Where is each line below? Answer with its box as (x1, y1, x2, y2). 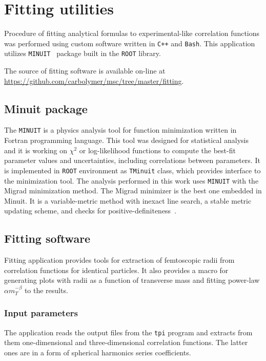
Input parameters (4, 306, 78, 319)
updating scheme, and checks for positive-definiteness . (4, 205, 177, 216)
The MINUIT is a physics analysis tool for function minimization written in (4, 124, 237, 135)
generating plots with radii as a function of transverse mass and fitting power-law (4, 275, 260, 285)
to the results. (24, 284, 68, 295)
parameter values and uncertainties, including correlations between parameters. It (4, 155, 260, 166)
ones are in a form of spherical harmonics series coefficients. (4, 347, 191, 357)
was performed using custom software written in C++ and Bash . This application (4, 38, 255, 48)
